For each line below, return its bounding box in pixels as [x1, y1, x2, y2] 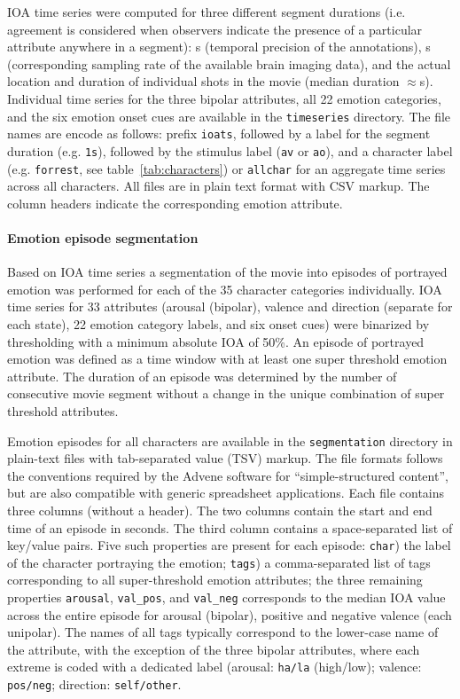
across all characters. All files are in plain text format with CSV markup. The [7, 177, 430, 195]
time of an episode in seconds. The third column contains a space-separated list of [7, 518, 453, 537]
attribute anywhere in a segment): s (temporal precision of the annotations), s [7, 37, 431, 56]
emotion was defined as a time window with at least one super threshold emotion [7, 349, 448, 368]
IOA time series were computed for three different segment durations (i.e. [7, 3, 406, 20]
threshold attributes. [7, 401, 119, 420]
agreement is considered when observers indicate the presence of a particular [7, 20, 423, 38]
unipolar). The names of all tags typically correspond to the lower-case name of [7, 623, 439, 641]
